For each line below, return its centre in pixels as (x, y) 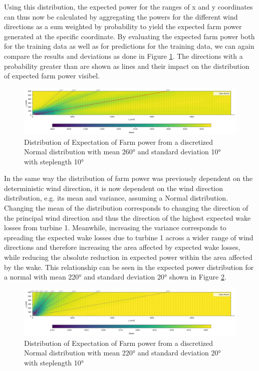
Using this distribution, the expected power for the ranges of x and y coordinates (128, 7)
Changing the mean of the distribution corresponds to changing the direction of (126, 208)
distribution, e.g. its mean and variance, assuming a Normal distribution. (116, 198)
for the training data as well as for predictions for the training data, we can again (129, 46)
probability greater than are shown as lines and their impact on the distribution (127, 66)
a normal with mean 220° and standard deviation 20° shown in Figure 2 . (115, 277)
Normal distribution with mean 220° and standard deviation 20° (122, 353)
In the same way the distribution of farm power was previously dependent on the (128, 178)
